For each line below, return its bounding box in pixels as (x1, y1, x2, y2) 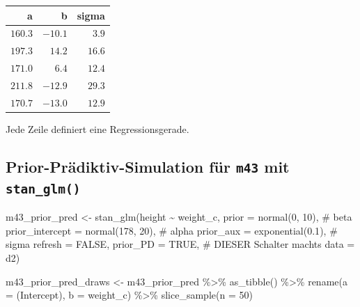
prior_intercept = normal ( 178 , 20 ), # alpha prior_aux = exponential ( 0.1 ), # (6, 223, 338, 237)
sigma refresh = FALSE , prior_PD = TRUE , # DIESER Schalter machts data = (6, 237, 355, 251)
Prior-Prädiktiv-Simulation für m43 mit (6, 155, 290, 177)
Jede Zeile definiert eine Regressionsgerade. (6, 121, 189, 136)
